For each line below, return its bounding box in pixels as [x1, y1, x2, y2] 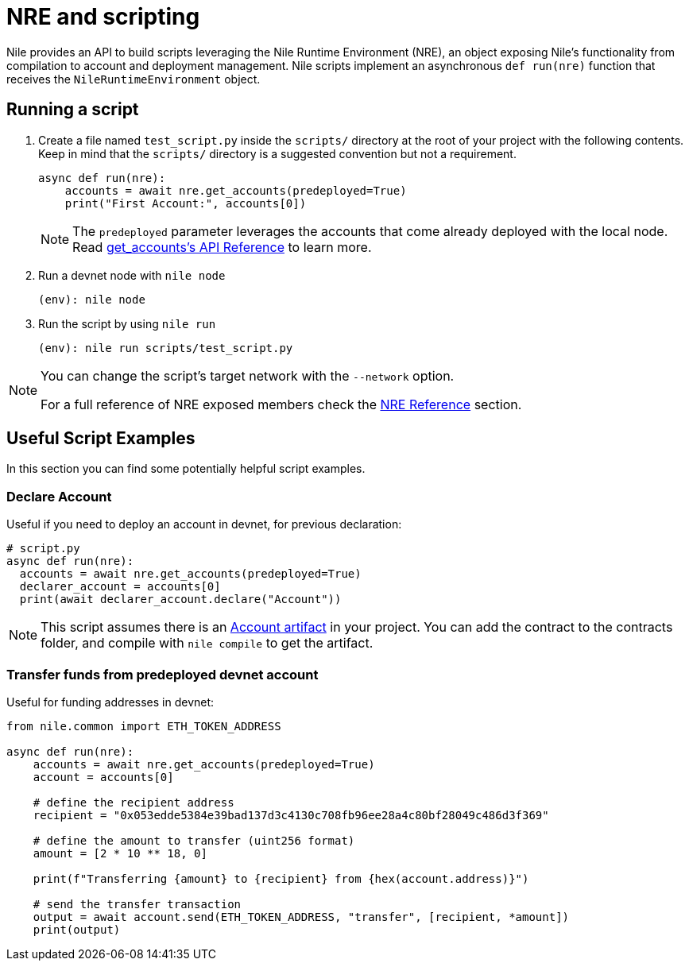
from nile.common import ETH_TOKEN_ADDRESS [6, 719, 281, 733]
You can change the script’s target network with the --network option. [41, 367, 455, 384]
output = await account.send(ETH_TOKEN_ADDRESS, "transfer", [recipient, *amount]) [33, 910, 570, 923]
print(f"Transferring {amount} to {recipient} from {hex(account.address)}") [33, 872, 529, 885]
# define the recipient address [33, 795, 234, 809]
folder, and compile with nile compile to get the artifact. [41, 635, 374, 652]
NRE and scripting [6, 3, 200, 30]
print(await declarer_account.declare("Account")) [19, 593, 342, 606]
